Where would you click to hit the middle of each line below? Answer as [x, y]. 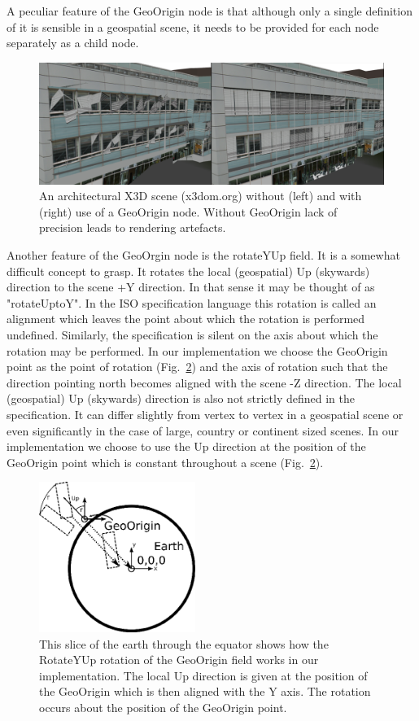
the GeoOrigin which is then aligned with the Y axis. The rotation [205, 691]
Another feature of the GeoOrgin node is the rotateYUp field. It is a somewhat [203, 255]
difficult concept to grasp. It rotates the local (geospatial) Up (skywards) [188, 271]
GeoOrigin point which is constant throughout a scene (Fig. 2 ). [165, 462]
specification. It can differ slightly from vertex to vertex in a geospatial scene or [205, 414]
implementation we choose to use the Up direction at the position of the [186, 446]
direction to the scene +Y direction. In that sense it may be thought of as [191, 287]
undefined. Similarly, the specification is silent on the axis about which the [192, 335]
